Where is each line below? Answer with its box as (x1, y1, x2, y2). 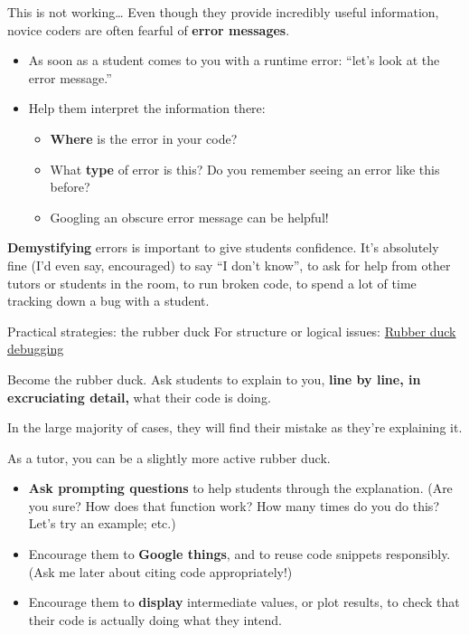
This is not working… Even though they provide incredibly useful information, (7, 3, 439, 21)
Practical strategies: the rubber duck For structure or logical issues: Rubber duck (7, 321, 456, 340)
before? (50, 177, 90, 196)
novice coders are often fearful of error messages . (7, 20, 290, 39)
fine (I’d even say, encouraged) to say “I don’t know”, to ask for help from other (7, 255, 451, 274)
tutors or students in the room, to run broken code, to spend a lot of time (7, 273, 417, 292)
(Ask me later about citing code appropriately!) (28, 562, 293, 581)
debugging (7, 339, 64, 358)
